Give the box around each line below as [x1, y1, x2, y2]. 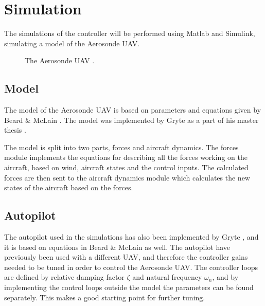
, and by [212, 272, 239, 282]
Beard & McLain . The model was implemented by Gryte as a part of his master [4, 114, 259, 125]
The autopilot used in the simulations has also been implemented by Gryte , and [4, 231, 259, 242]
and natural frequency [132, 272, 202, 282]
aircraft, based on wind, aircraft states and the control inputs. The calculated [4, 162, 249, 173]
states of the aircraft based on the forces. [4, 182, 133, 193]
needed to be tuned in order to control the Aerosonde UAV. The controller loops [4, 261, 258, 272]
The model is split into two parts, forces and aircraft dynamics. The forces [4, 141, 239, 152]
